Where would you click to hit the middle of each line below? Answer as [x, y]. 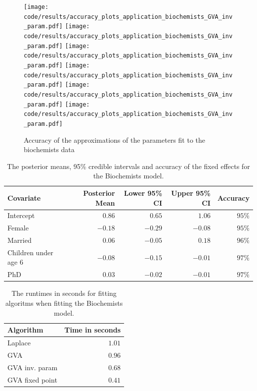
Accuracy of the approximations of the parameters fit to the [115, 140]
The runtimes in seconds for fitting [64, 293]
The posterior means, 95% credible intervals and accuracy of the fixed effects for [128, 166]
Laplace [19, 343]
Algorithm [25, 330]
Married [20, 240]
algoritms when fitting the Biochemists [64, 303]
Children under [30, 252]
